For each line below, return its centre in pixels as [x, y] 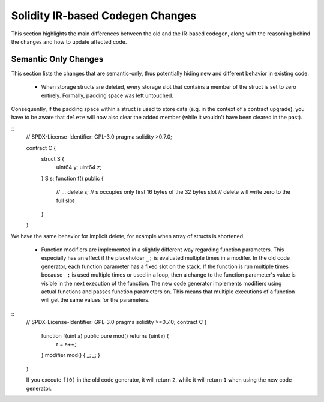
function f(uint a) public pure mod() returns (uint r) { [105, 335]
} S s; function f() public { [73, 178]
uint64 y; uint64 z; [79, 167]
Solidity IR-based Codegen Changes [103, 16]
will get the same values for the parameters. [95, 300]
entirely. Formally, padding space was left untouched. [107, 95]
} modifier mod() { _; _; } [70, 355]
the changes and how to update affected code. [69, 41]
